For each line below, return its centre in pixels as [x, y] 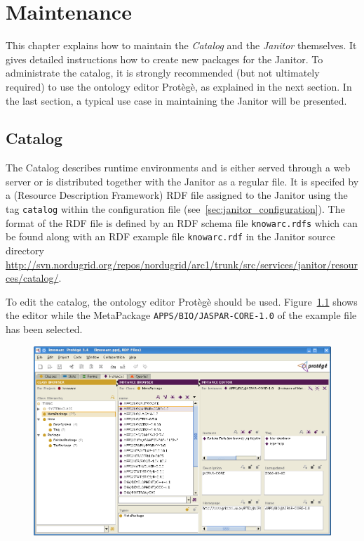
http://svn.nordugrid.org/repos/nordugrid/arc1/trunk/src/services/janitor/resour [182, 264]
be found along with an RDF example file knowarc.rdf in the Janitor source [170, 236]
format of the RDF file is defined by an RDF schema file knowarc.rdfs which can [182, 222]
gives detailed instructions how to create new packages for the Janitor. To [164, 59]
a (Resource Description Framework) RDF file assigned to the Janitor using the [177, 195]
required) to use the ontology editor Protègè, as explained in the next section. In [179, 86]
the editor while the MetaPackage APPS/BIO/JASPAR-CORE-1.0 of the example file [181, 315]
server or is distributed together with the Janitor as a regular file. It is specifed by [182, 181]
